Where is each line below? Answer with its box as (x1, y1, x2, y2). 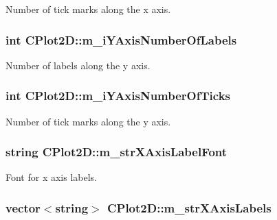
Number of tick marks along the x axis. (5, 2, 171, 16)
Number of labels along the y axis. (5, 58, 151, 72)
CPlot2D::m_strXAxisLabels (107, 199, 272, 216)
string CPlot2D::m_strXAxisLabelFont (5, 143, 228, 160)
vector (5, 199, 41, 216)
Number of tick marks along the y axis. (5, 114, 171, 128)
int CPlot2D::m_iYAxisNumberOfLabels (5, 31, 237, 48)
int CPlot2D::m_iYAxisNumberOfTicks (5, 87, 230, 104)
